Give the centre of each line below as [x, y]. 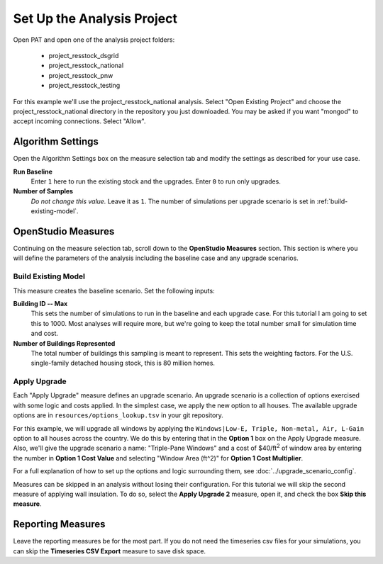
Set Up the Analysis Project [95, 18]
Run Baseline [33, 171]
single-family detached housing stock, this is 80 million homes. [123, 363]
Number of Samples [43, 191]
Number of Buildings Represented [64, 343]
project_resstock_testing [84, 86]
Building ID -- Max [40, 303]
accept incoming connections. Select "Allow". [79, 121]
